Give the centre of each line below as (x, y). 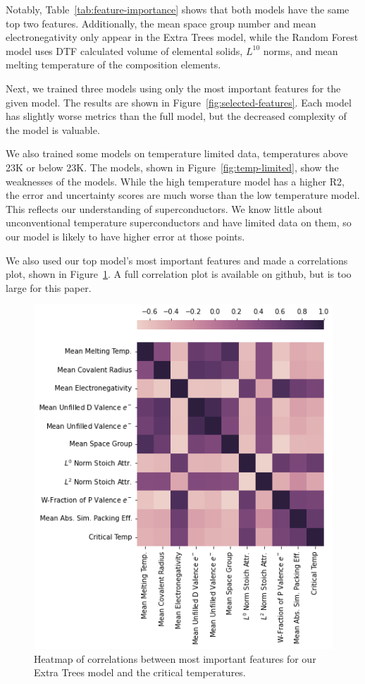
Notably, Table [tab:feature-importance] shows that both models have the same (178, 9)
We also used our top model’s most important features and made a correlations (177, 260)
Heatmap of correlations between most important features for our (175, 658)
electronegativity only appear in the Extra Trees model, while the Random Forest (182, 37)
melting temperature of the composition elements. (113, 65)
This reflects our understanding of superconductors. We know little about (164, 208)
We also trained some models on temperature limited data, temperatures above (177, 153)
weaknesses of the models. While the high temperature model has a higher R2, (175, 181)
